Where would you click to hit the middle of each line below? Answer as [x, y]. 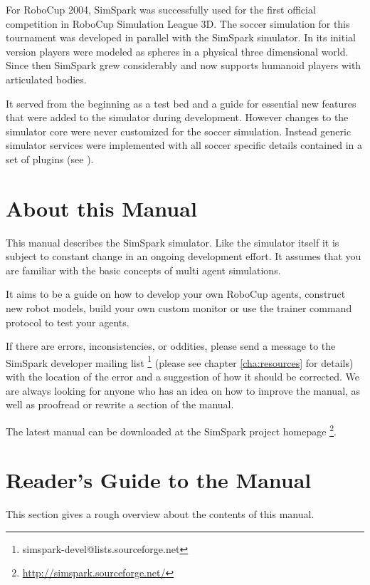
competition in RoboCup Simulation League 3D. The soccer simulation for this [178, 23]
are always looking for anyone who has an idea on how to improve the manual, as [183, 390]
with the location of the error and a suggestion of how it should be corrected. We [183, 377]
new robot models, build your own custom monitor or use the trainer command [179, 308]
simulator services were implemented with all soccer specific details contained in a [184, 145]
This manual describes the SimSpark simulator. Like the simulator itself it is [173, 242]
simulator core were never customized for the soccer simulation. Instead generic [179, 131]
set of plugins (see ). [50, 159]
